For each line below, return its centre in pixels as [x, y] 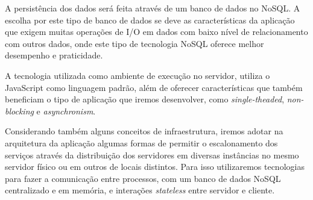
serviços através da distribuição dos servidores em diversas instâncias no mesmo [152, 155]
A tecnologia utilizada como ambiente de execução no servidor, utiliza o [138, 75]
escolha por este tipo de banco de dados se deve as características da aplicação [150, 20]
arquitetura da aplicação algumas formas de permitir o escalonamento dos [141, 142]
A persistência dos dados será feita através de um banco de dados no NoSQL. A [153, 8]
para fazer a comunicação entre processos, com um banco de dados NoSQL [143, 178]
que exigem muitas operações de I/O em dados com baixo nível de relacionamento [156, 32]
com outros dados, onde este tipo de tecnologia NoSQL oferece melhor [134, 43]
